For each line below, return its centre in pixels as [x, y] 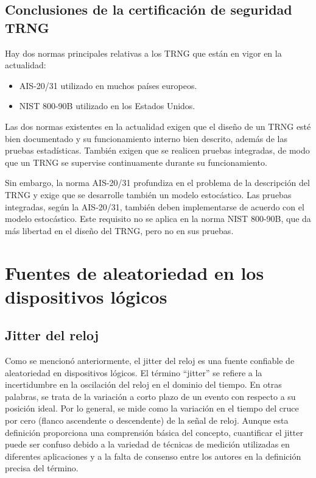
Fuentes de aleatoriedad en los [135, 272]
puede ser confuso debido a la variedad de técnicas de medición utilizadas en [147, 444]
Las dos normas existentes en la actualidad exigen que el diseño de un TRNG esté [158, 126]
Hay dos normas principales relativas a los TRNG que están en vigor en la [143, 53]
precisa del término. [42, 468]
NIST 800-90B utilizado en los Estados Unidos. [107, 106]
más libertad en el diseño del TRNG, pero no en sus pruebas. [119, 230]
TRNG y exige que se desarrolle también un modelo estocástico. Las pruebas [148, 194]
